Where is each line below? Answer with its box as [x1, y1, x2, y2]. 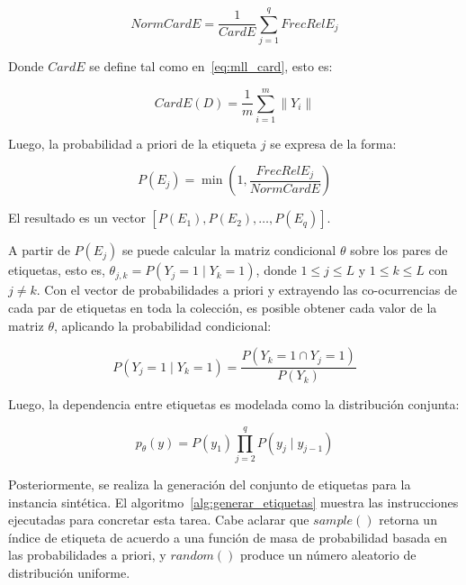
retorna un [379, 510, 437, 529]
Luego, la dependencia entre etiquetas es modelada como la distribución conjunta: [8, 395, 460, 414]
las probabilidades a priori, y [8, 545, 166, 564]
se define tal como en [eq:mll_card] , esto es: [89, 57, 333, 76]
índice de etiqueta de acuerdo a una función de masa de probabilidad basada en [8, 527, 447, 546]
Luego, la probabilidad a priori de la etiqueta [8, 133, 257, 152]
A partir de [8, 241, 70, 260]
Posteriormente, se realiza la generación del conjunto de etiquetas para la [8, 474, 411, 493]
